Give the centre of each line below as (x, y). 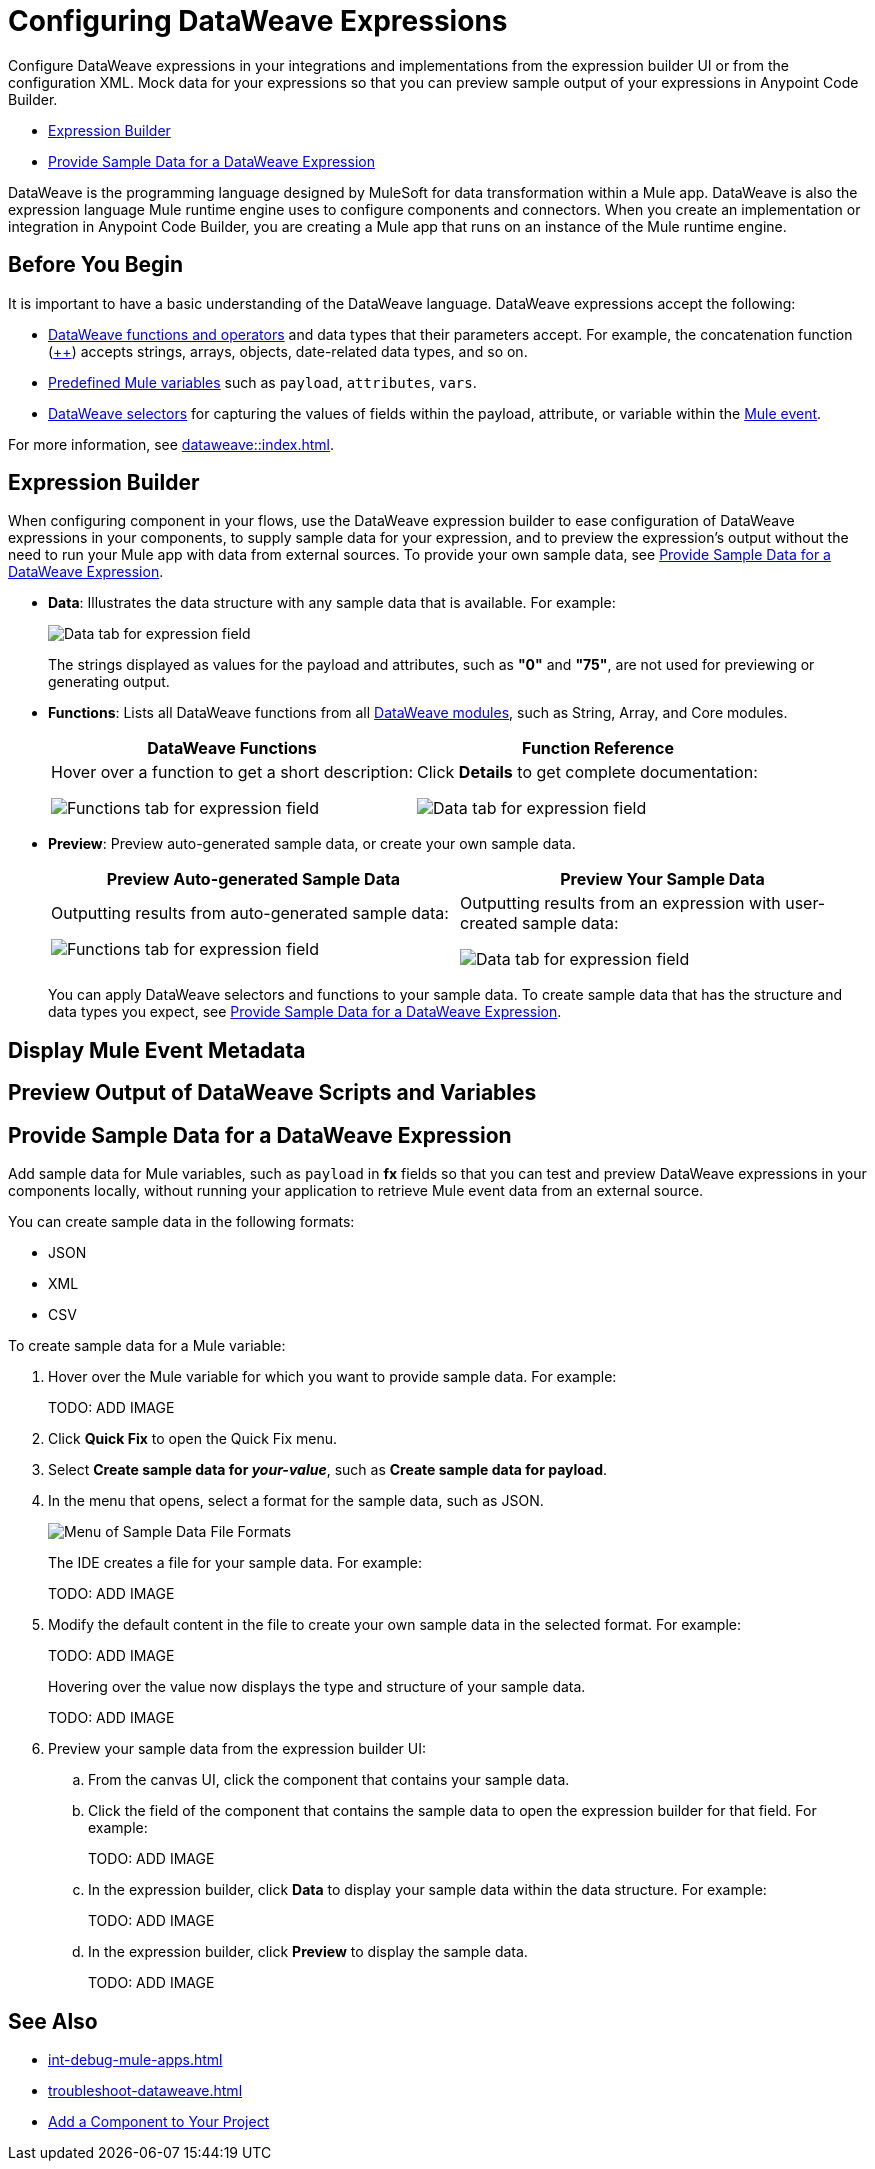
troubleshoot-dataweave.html (145, 2090)
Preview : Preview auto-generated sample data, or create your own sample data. (312, 844)
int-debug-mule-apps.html (135, 2059)
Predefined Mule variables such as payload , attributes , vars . (262, 382)
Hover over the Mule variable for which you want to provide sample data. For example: (332, 1377)
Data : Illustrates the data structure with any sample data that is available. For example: (332, 603)
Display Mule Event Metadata (157, 1050)
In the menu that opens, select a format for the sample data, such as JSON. (296, 1501)
